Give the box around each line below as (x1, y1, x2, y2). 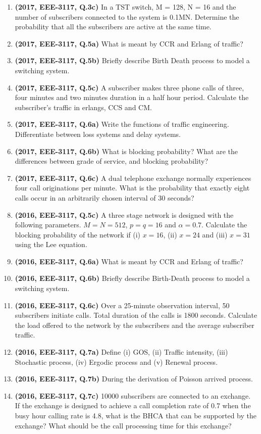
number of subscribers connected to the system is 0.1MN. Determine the (15, 11, 239, 22)
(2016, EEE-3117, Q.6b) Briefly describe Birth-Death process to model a (15, 273, 250, 283)
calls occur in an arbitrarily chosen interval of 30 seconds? (15, 192, 194, 203)
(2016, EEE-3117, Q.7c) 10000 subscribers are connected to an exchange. (15, 390, 251, 401)
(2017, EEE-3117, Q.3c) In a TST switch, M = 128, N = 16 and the (15, 2, 236, 12)
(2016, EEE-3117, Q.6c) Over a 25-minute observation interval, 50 (15, 300, 230, 310)
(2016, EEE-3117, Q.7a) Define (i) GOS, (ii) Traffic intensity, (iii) (15, 347, 228, 357)
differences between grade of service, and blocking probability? (15, 156, 208, 166)
